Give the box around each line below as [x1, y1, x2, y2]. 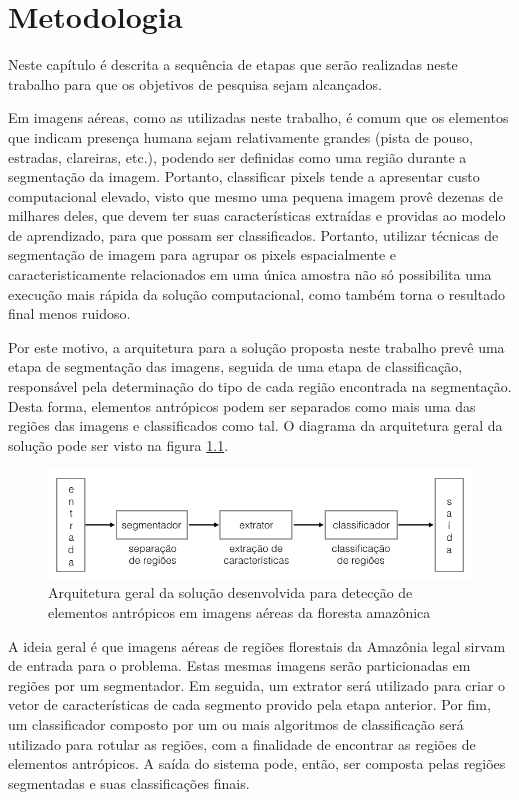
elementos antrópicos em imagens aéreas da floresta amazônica [48, 601, 431, 622]
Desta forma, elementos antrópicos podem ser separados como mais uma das [8, 395, 476, 416]
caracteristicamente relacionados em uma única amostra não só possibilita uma [8, 264, 492, 285]
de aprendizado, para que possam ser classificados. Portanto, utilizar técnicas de [8, 224, 499, 245]
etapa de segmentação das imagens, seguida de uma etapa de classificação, [8, 356, 463, 377]
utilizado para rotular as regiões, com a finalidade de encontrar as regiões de [8, 733, 476, 754]
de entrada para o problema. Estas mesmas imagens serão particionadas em [8, 655, 471, 676]
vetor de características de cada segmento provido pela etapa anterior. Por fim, [8, 694, 491, 715]
